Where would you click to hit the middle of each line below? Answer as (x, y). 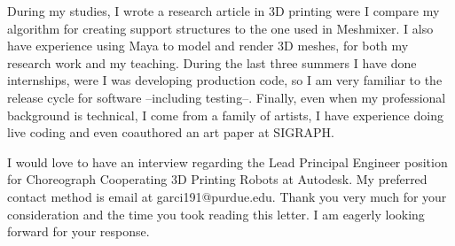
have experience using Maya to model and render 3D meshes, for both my (208, 46)
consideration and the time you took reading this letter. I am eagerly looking (216, 214)
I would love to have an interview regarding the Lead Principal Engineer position (227, 161)
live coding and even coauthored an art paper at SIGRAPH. (171, 132)
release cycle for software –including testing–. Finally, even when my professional (227, 97)
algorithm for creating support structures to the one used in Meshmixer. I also (220, 28)
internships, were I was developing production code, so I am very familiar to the (225, 80)
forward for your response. (78, 231)
